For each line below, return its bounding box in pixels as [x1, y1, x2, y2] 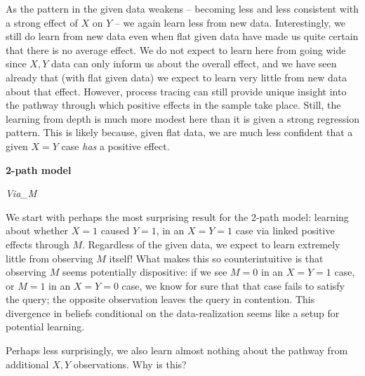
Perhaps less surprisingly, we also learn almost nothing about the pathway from [6, 343, 348, 358]
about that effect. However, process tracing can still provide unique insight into [6, 83, 347, 98]
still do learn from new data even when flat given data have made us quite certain [6, 29, 359, 43]
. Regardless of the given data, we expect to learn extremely [81, 236, 340, 251]
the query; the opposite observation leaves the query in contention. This [6, 292, 315, 307]
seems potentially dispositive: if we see [62, 264, 227, 279]
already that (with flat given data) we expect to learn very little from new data [6, 69, 347, 84]
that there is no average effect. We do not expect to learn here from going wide [6, 42, 346, 57]
